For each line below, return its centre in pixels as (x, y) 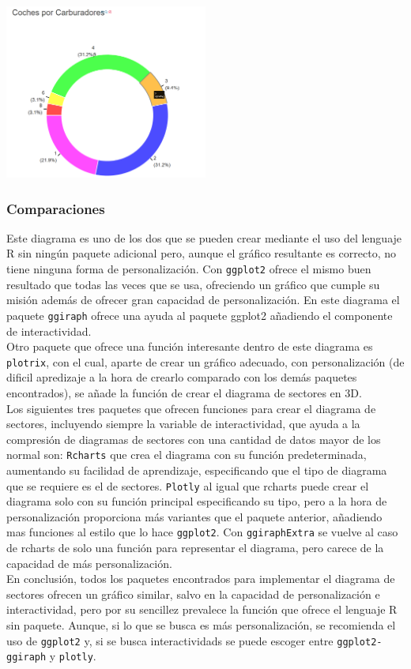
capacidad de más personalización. (89, 563)
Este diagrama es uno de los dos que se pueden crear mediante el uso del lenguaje (204, 237)
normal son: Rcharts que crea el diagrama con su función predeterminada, (187, 455)
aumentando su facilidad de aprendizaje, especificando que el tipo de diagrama (197, 470)
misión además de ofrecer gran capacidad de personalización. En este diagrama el (203, 300)
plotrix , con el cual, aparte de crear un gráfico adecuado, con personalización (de (205, 361)
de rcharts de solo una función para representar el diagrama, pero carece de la (195, 548)
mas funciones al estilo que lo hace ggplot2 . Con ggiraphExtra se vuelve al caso (202, 532)
